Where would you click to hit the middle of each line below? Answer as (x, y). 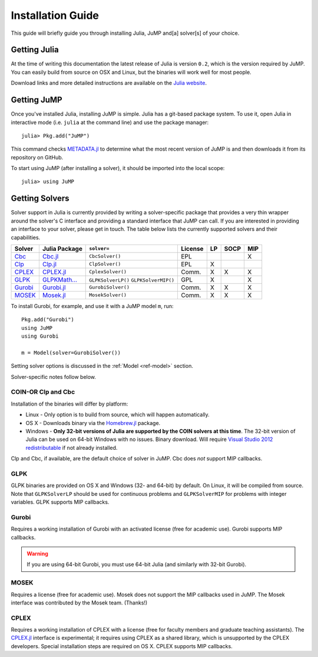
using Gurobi (40, 336)
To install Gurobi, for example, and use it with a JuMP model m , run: (92, 306)
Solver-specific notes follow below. (54, 377)
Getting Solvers (40, 199)
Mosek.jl (54, 295)
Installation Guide (55, 15)
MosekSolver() (108, 295)
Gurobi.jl (54, 287)
